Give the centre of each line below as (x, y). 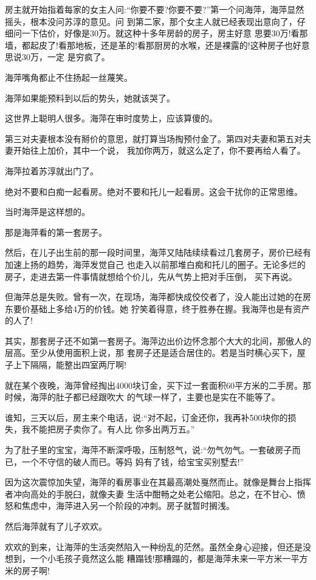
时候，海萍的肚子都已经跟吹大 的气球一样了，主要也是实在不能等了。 (143, 397)
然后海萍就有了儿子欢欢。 (56, 526)
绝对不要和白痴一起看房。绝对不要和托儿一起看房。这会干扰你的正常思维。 (154, 191)
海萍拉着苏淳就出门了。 (52, 170)
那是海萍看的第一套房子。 (56, 232)
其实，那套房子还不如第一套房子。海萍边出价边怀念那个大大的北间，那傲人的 (158, 340)
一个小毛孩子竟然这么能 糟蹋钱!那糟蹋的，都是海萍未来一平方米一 (160, 558)
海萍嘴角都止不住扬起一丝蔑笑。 (69, 77)
